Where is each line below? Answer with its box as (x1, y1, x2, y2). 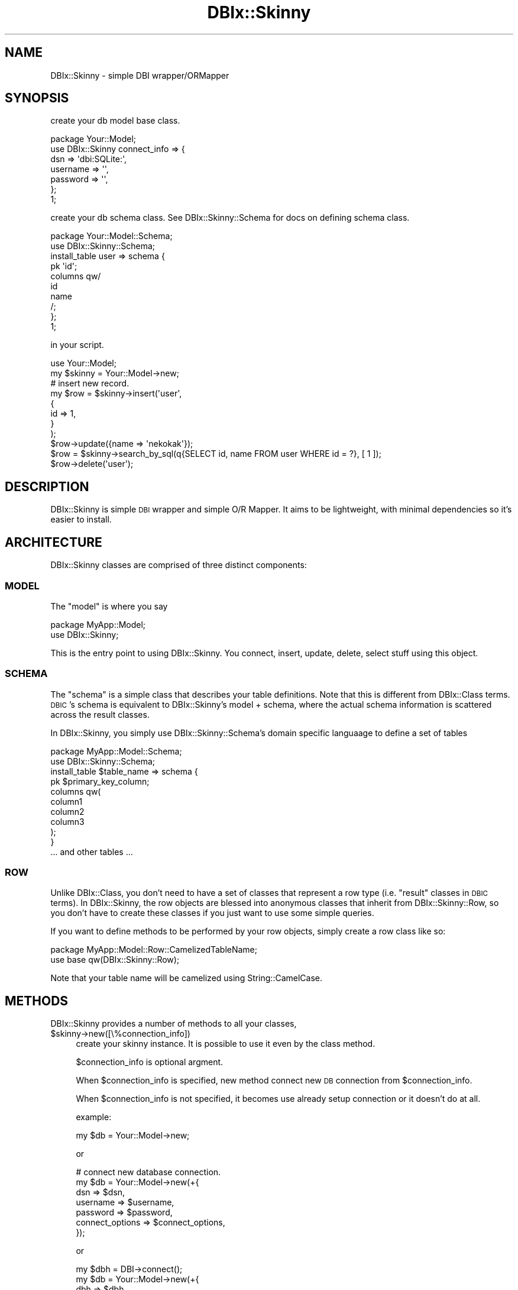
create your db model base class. (50, 115, 180, 126)
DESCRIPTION (5, 479, 89, 494)
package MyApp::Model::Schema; (50, 746, 182, 756)
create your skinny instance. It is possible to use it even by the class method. (76, 1039, 375, 1049)
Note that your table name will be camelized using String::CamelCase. (50, 973, 323, 983)
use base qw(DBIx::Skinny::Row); (50, 954, 180, 965)
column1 (50, 796, 83, 807)
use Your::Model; (50, 358, 116, 369)
